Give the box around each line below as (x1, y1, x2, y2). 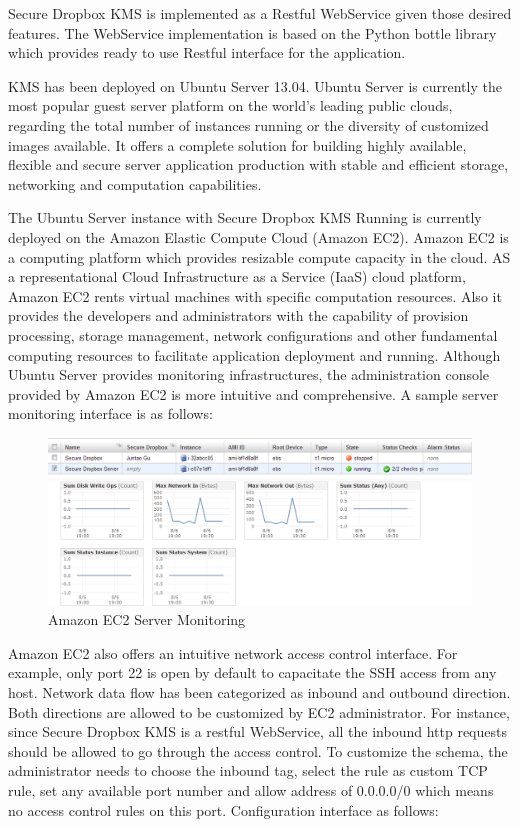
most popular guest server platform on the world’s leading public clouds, (8, 95, 453, 116)
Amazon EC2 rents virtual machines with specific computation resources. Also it (8, 285, 502, 306)
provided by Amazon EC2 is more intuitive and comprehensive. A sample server (8, 383, 499, 404)
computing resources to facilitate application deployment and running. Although (8, 344, 501, 365)
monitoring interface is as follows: (8, 403, 213, 424)
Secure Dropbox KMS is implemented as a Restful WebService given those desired (8, 3, 512, 23)
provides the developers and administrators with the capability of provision (8, 305, 469, 326)
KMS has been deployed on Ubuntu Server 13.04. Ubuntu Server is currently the (8, 75, 502, 96)
